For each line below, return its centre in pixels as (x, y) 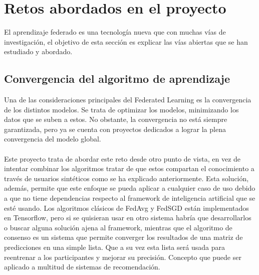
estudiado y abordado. (38, 51)
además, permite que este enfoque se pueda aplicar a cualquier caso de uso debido (130, 188)
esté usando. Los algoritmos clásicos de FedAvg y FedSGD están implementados (126, 208)
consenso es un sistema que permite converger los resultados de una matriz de (123, 237)
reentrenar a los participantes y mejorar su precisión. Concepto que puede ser (123, 257)
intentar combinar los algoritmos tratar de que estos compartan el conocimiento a (129, 168)
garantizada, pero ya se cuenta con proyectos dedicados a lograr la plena (115, 129)
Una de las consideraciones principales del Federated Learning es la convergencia (128, 100)
